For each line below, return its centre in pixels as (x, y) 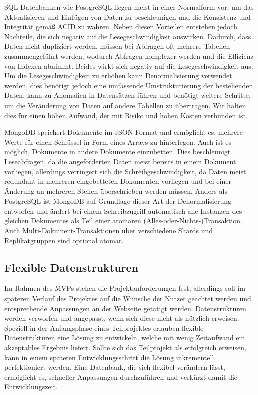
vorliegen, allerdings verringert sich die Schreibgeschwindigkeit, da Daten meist (125, 171)
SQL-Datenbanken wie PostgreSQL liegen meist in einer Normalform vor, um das (129, 7)
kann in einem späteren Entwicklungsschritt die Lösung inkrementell (109, 357)
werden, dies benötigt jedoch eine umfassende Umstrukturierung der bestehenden (129, 85)
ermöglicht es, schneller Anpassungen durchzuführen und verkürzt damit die (121, 377)
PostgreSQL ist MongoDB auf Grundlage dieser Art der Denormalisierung (118, 201)
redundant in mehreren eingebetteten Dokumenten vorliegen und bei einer (118, 181)
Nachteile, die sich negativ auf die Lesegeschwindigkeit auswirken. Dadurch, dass (128, 36)
